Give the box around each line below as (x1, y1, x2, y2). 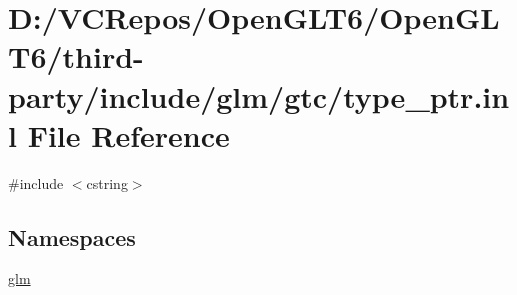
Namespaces (8, 221, 136, 252)
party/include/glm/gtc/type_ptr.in (8, 75, 510, 116)
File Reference (27, 114, 230, 155)
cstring (86, 172, 128, 193)
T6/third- (8, 36, 144, 77)
